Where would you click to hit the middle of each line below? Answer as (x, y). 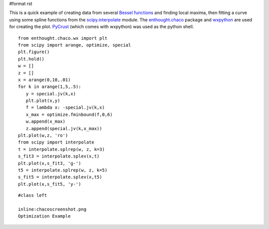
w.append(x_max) (46, 121)
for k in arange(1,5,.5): (50, 87)
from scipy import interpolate (56, 142)
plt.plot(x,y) (43, 101)
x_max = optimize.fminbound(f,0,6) (69, 114)
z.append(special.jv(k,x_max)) (64, 128)
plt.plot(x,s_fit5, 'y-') (50, 184)
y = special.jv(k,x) (51, 94)
